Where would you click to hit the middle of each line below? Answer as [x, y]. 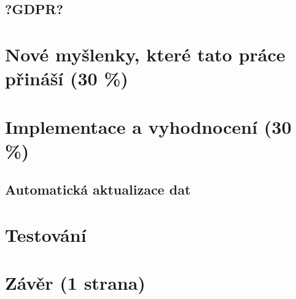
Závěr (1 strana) [75, 283]
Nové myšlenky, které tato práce [145, 54]
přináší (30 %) [67, 78]
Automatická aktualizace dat [98, 189]
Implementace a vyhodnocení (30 [148, 126]
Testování [46, 234]
